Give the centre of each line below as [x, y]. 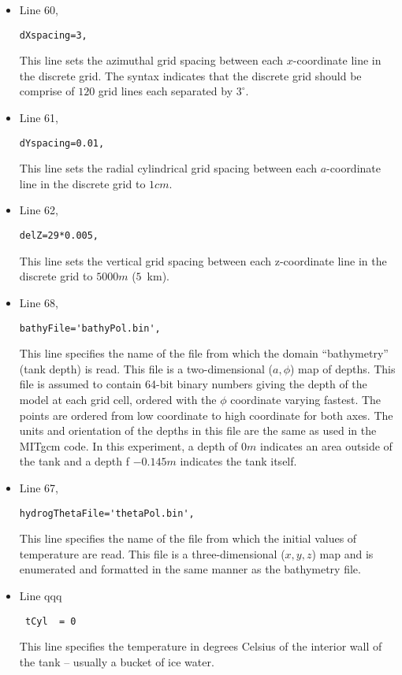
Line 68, [39, 302]
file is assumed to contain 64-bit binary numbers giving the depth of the [193, 384]
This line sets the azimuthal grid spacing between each [151, 60]
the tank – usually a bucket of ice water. [117, 661]
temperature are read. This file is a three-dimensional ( [152, 553]
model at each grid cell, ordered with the [118, 399]
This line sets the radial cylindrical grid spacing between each [168, 168]
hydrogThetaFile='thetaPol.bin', [107, 513]
